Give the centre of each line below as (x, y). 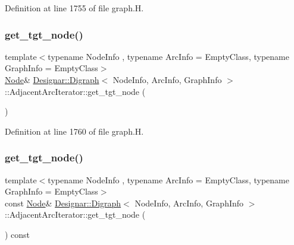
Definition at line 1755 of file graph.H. (74, 8)
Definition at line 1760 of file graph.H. (74, 131)
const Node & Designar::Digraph (63, 203)
